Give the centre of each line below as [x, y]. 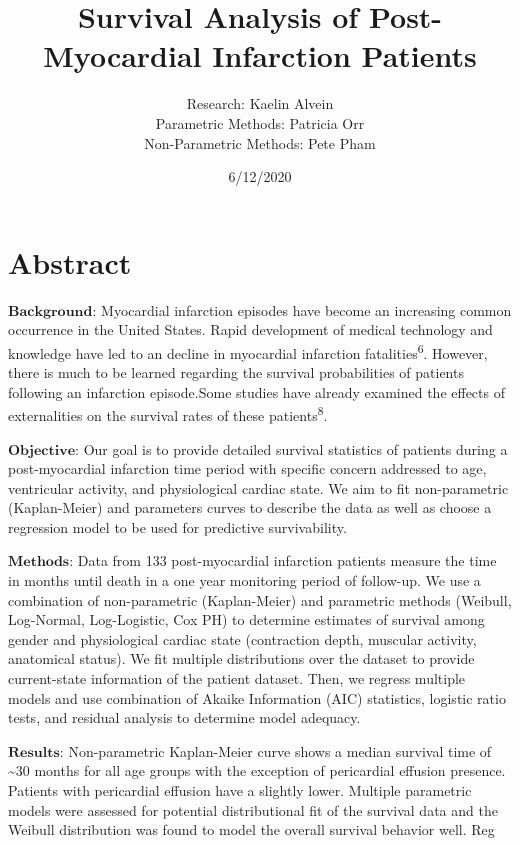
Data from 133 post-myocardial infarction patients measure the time [287, 560]
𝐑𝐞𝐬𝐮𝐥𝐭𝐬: [36, 752]
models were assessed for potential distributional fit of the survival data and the [253, 809]
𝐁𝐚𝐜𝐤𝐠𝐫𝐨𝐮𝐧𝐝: [52, 311]
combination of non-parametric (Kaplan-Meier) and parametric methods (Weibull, [260, 599]
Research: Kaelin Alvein [260, 103]
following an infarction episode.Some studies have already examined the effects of [256, 391]
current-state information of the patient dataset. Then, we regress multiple [237, 678]
